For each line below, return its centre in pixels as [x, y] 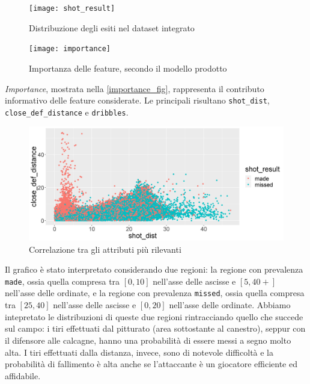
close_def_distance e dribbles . [67, 112]
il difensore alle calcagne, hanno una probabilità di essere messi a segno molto [148, 340]
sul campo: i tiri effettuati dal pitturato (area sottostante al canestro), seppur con [155, 328]
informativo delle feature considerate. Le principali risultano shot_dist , [137, 100]
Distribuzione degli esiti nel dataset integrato [112, 27]
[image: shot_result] [72, 8]
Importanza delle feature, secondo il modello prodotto [128, 68]
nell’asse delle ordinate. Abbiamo [230, 305]
